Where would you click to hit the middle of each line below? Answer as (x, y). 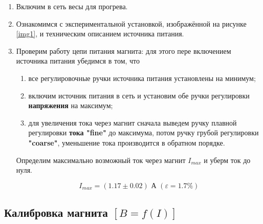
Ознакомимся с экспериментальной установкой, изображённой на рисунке (131, 23)
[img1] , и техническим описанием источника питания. (100, 34)
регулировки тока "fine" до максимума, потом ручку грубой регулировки (144, 133)
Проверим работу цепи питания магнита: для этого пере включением (124, 50)
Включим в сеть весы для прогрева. (72, 6)
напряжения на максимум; (71, 105)
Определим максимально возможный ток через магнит (101, 160)
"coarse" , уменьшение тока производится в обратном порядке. (127, 142)
